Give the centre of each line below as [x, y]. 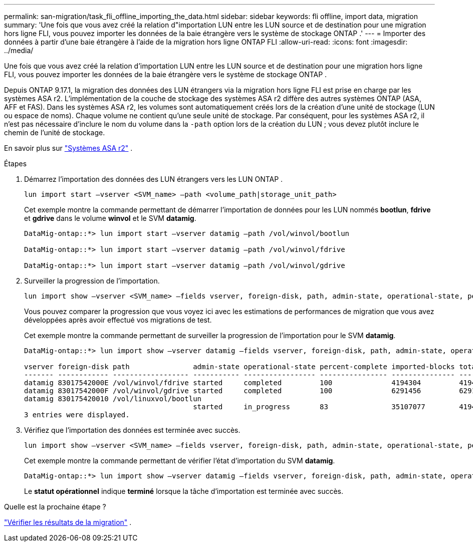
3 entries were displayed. [77, 415]
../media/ [19, 50]
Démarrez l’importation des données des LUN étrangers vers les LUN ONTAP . [154, 179]
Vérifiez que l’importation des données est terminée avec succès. [132, 430]
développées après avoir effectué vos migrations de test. [118, 320]
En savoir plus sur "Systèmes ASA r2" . [68, 148]
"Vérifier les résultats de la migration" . [68, 522]
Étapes [16, 164]
